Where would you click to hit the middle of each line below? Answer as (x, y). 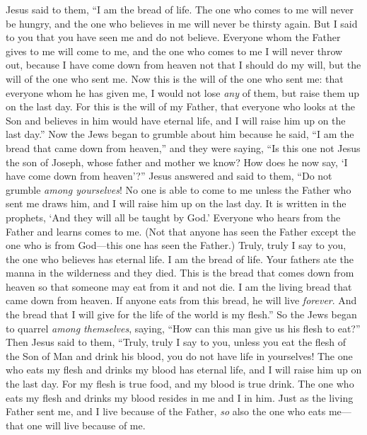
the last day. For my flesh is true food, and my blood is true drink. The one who (180, 384)
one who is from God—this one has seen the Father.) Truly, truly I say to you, (176, 245)
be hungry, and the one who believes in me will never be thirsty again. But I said (182, 23)
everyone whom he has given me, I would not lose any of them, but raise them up (183, 92)
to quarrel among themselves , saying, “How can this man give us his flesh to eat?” (183, 328)
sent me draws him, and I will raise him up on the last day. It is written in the (176, 203)
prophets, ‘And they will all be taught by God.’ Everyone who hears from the (173, 217)
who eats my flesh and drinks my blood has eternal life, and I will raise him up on (184, 370)
